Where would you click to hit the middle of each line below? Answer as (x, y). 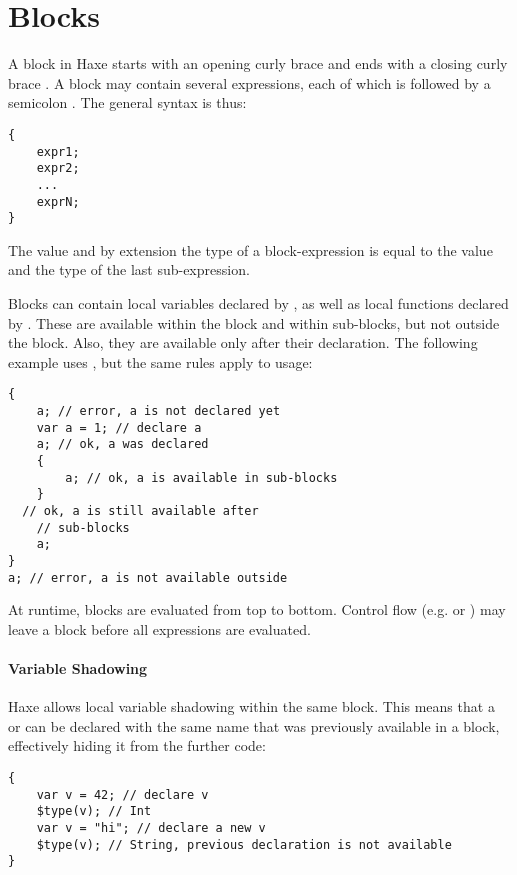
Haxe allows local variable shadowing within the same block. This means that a (251, 706)
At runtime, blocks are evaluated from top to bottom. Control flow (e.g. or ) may (257, 609)
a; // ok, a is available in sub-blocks (201, 477)
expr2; (58, 168)
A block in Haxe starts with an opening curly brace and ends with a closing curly (258, 63)
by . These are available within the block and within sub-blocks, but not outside (254, 322)
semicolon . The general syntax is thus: (127, 102)
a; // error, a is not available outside (148, 577)
